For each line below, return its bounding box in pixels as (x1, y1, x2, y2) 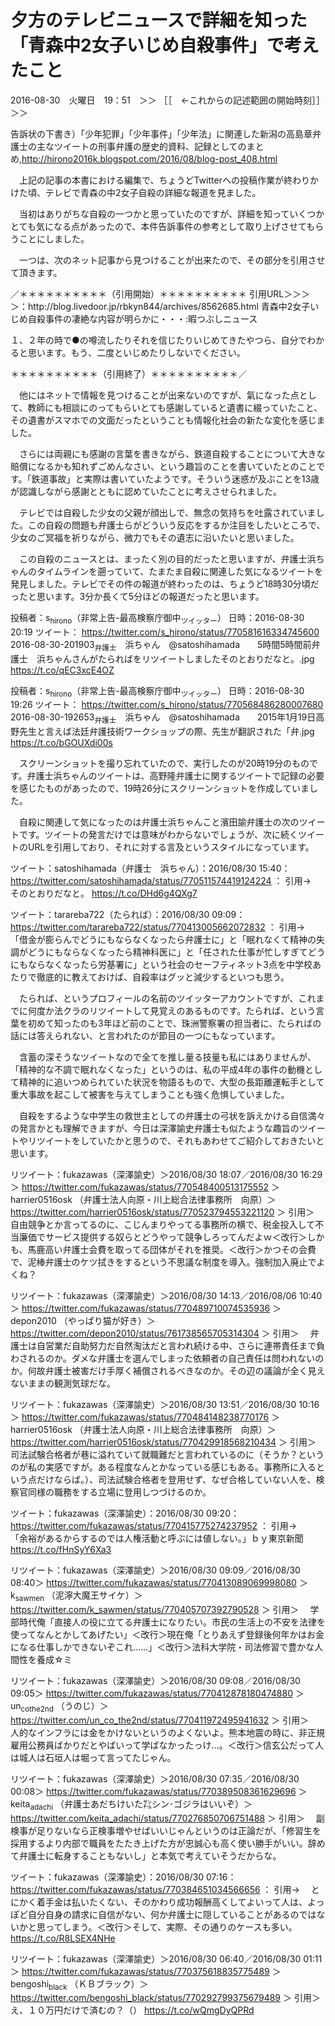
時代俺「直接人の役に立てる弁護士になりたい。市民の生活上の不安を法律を (18, 1616, 326, 1628)
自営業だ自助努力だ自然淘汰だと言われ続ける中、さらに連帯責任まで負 (36, 1340, 326, 1352)
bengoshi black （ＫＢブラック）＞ (10, 1977, 149, 1992)
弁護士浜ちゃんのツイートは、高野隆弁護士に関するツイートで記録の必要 (26, 770, 325, 782)
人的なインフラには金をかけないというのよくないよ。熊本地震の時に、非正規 (10, 1726, 325, 1738)
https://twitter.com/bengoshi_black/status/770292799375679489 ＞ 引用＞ (10, 1992, 321, 2004)
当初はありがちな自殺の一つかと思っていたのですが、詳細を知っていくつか (18, 207, 325, 220)
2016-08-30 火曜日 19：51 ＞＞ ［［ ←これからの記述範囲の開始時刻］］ (10, 94, 326, 106)
